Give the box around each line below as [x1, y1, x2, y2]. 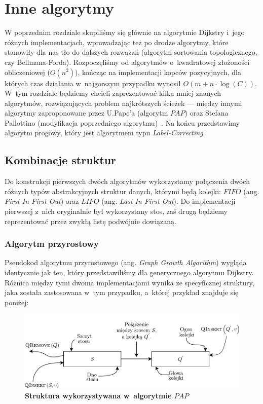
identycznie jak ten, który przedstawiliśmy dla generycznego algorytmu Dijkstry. [5, 267, 254, 278]
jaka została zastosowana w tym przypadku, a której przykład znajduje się [5, 287, 239, 298]
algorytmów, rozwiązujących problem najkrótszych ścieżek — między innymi [5, 97, 242, 108]
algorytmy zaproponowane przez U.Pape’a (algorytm [5, 107, 168, 118]
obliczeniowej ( [5, 66, 50, 77]
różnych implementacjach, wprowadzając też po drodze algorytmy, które [5, 36, 229, 47]
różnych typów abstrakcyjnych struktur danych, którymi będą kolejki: [5, 186, 221, 196]
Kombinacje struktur [5, 152, 117, 168]
